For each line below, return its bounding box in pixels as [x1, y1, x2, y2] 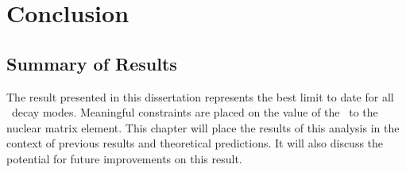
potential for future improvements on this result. [6, 150, 242, 166]
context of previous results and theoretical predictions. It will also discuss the [6, 135, 384, 151]
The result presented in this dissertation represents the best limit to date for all [6, 88, 394, 105]
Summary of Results [6, 51, 177, 75]
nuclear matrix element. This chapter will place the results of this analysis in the [6, 119, 400, 136]
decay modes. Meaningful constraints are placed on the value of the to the [11, 104, 378, 120]
